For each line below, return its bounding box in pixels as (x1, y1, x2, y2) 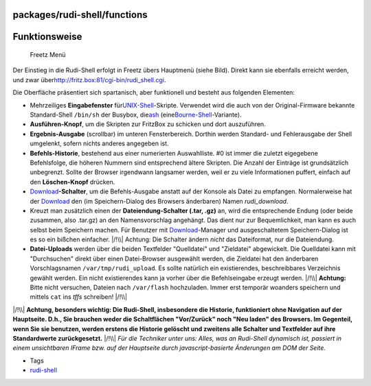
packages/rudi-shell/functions (12, 9, 148, 21)
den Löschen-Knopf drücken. (30, 178, 115, 186)
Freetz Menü (30, 51, 66, 59)
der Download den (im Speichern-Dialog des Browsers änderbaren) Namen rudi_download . (30, 197, 289, 205)
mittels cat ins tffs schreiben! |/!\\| (30, 293, 127, 301)
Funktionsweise (12, 31, 82, 43)
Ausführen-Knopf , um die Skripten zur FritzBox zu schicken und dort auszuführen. (30, 120, 266, 128)
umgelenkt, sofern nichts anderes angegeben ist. (30, 139, 169, 147)
